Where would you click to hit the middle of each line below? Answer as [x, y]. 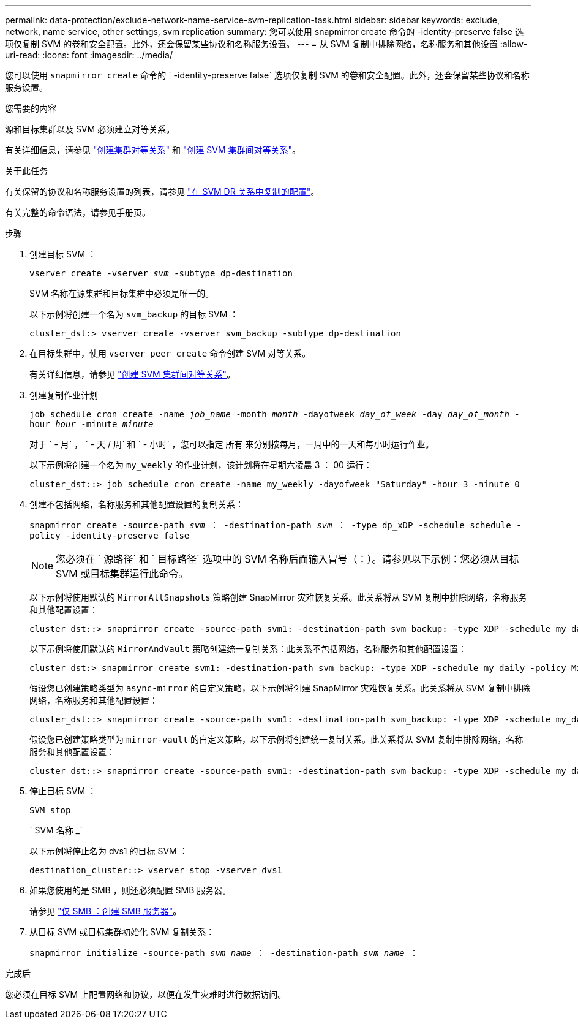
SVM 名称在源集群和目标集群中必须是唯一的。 [122, 293]
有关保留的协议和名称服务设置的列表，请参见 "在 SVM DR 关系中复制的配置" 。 [162, 192]
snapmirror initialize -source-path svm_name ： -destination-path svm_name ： [224, 953]
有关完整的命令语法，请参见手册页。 [78, 212]
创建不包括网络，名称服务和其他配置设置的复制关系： [137, 504]
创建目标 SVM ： [63, 254]
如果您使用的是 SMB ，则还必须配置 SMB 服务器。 [130, 890]
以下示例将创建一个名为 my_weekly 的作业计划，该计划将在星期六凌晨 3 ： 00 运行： [201, 465]
